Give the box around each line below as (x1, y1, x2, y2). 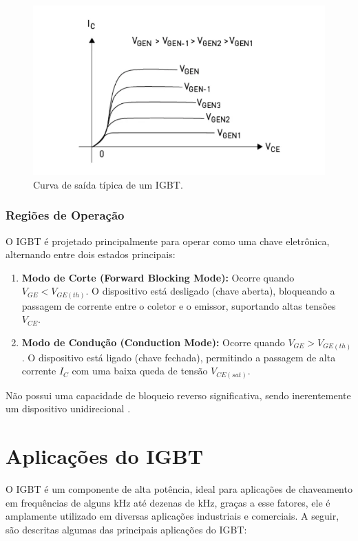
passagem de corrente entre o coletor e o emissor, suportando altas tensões (21, 298, 336, 312)
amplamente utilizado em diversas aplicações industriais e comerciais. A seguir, (6, 509, 339, 523)
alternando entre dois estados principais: (6, 247, 176, 262)
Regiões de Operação (6, 206, 125, 224)
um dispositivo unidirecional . (6, 401, 131, 416)
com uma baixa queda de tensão (72, 363, 208, 378)
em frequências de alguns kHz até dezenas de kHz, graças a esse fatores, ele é (6, 495, 330, 509)
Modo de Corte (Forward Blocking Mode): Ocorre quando (21, 270, 295, 284)
